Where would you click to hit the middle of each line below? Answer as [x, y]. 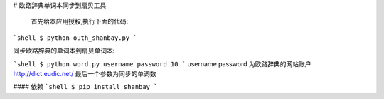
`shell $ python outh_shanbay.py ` [75, 38]
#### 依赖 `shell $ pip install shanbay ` [85, 87]
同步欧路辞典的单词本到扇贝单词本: [64, 51]
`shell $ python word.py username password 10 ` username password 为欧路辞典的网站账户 [162, 63]
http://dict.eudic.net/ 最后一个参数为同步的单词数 [85, 73]
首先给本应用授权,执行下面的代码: [80, 21]
